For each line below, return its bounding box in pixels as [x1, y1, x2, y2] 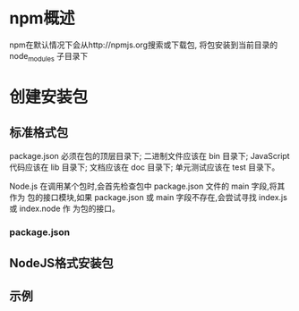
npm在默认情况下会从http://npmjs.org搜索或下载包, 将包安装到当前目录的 [9, 39, 278, 50]
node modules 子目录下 [9, 50, 89, 63]
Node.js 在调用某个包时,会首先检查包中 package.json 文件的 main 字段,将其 [9, 181, 286, 191]
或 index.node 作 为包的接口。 [9, 203, 120, 214]
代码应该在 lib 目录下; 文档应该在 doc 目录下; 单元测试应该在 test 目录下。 [9, 162, 280, 172]
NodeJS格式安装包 [9, 256, 114, 271]
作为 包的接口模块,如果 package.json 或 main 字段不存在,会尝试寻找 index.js [9, 191, 288, 202]
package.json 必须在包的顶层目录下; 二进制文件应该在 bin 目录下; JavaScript [9, 150, 290, 161]
